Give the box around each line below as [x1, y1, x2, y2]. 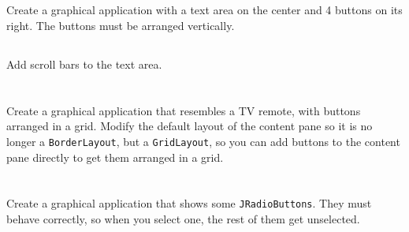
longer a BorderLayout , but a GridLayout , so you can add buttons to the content [6, 133, 400, 149]
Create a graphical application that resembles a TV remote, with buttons [6, 102, 361, 118]
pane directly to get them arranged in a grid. [6, 148, 224, 165]
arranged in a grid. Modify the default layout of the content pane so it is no [6, 118, 373, 134]
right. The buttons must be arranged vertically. [6, 17, 235, 33]
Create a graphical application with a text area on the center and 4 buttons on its [6, 2, 403, 18]
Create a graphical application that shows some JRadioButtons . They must [6, 195, 372, 211]
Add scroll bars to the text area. [6, 55, 162, 72]
